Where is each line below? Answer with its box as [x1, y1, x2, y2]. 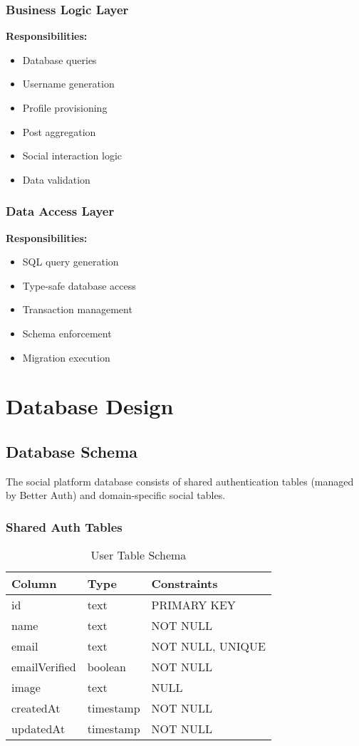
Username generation [22, 76, 115, 91]
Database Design [6, 392, 174, 421]
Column [11, 575, 57, 592]
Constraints [151, 575, 218, 592]
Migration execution [22, 350, 110, 364]
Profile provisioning [22, 100, 108, 115]
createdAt [11, 700, 61, 717]
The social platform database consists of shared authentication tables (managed [6, 473, 354, 488]
